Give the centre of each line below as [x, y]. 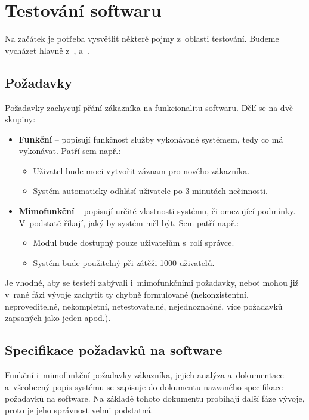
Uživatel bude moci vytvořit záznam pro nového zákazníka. [141, 170]
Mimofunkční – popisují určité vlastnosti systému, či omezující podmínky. [157, 211]
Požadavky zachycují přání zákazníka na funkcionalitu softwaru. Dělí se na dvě [149, 107]
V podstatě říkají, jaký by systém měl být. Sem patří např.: [129, 222]
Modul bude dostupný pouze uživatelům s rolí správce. [134, 243]
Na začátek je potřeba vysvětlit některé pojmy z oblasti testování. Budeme [142, 38]
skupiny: [20, 119]
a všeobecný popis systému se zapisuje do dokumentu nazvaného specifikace [144, 386]
